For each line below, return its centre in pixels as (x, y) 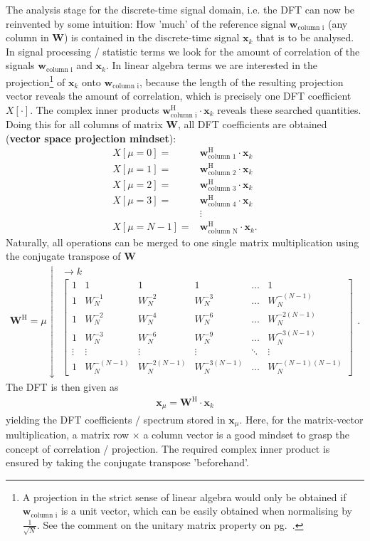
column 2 (222, 173)
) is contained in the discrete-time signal (152, 37)
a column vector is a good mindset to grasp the (247, 434)
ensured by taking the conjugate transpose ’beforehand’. (127, 462)
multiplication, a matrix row (68, 434)
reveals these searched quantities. (289, 109)
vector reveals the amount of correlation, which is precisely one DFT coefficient (179, 96)
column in (27, 37)
